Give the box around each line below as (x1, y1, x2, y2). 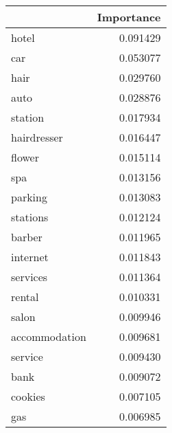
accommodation (11, 329, 86, 344)
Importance (97, 9, 161, 25)
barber (11, 229, 42, 245)
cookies (11, 388, 45, 404)
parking (11, 189, 47, 205)
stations (11, 209, 49, 225)
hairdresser (11, 129, 63, 145)
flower (11, 149, 39, 165)
